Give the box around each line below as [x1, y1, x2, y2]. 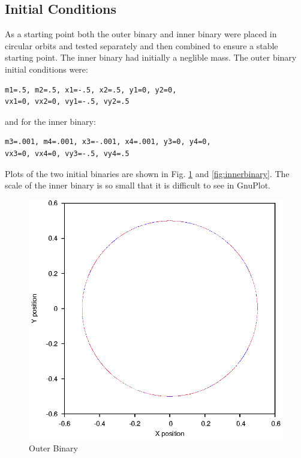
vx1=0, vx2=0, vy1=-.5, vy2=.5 [5, 97, 130, 106]
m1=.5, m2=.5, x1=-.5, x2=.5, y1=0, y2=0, [5, 85, 177, 94]
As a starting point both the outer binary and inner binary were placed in [5, 28, 277, 40]
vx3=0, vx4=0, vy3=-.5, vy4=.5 [5, 149, 130, 158]
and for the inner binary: [5, 115, 96, 127]
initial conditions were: [5, 62, 88, 75]
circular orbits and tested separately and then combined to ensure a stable [5, 39, 278, 52]
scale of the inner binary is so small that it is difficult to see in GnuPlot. [5, 179, 270, 191]
